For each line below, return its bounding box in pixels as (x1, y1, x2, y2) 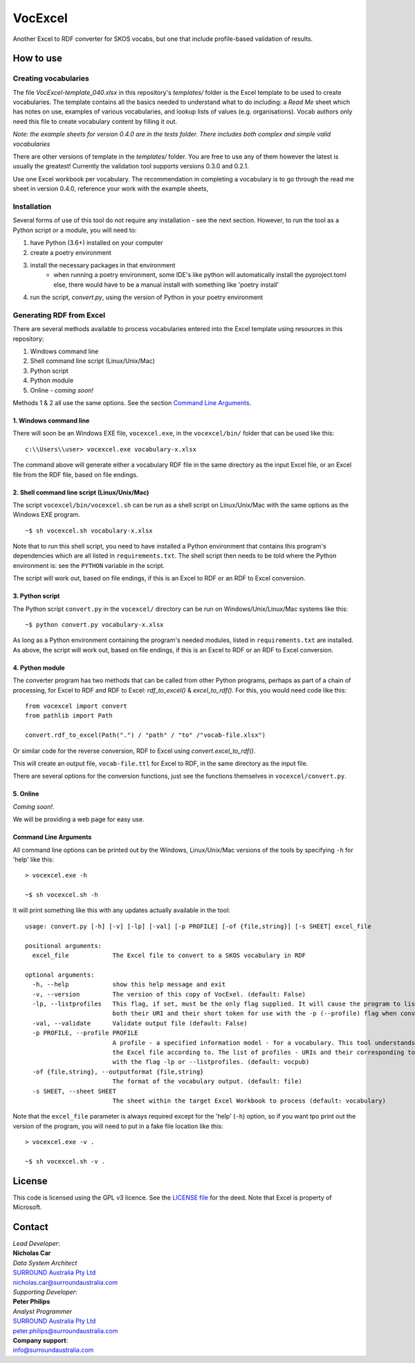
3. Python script (12, 592, 60, 600)
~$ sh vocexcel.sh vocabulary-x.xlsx (25, 526, 154, 535)
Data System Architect (12, 1258, 77, 1267)
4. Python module (12, 663, 65, 672)
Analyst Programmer (12, 1307, 73, 1315)
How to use (12, 53, 62, 64)
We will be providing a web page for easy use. (12, 815, 145, 823)
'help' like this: (12, 855, 55, 864)
